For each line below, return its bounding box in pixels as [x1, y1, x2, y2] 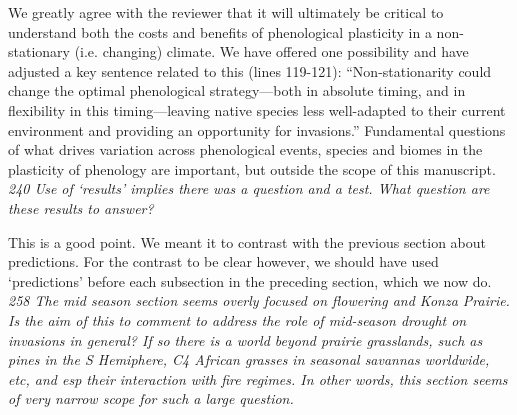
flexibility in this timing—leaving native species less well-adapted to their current [8, 99, 506, 120]
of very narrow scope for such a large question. [8, 388, 294, 409]
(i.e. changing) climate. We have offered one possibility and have [74, 41, 469, 62]
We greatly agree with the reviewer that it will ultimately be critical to [8, 2, 444, 22]
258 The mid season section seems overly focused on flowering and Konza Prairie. [8, 290, 510, 311]
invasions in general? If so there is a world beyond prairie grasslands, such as [8, 329, 483, 350]
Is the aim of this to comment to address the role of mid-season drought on [8, 309, 467, 330]
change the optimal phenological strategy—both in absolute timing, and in [8, 80, 466, 101]
